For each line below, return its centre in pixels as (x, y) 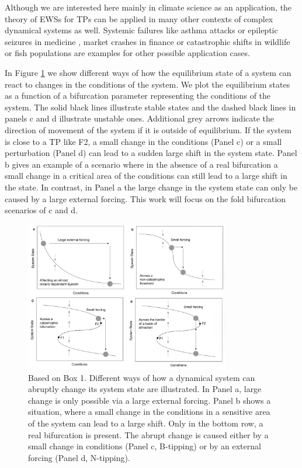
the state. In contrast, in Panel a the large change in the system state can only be (151, 187)
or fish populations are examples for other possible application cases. (127, 53)
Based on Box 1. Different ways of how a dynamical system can (142, 377)
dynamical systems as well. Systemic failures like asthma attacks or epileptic (141, 30)
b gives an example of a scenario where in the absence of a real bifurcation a (141, 164)
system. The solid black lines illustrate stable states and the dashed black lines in (150, 107)
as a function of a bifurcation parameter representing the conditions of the (138, 96)
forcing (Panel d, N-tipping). (79, 457)
